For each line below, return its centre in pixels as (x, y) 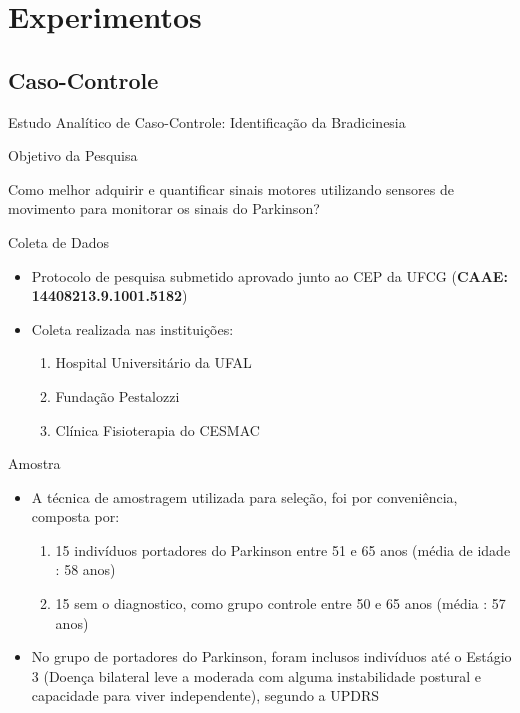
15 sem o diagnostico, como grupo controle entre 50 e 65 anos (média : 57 (280, 603)
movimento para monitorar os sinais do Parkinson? (164, 208)
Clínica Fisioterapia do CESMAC (157, 429)
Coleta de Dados (58, 241)
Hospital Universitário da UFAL (153, 362)
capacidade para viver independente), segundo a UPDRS (205, 695)
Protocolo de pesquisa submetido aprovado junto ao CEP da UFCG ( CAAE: (269, 275)
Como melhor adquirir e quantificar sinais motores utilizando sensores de (231, 188)
